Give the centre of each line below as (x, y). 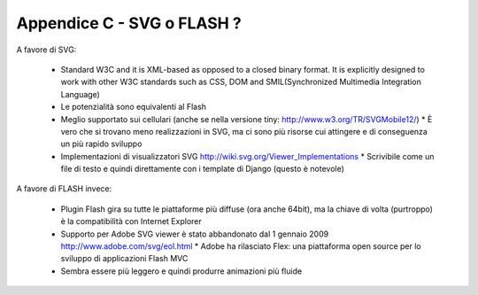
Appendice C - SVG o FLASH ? (129, 23)
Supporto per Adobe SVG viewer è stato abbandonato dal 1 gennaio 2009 (195, 234)
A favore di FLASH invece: (64, 189)
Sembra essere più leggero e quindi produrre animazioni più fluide (181, 271)
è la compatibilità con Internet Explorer (131, 221)
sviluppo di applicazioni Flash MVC (124, 259)
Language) (81, 94)
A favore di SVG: (46, 50)
